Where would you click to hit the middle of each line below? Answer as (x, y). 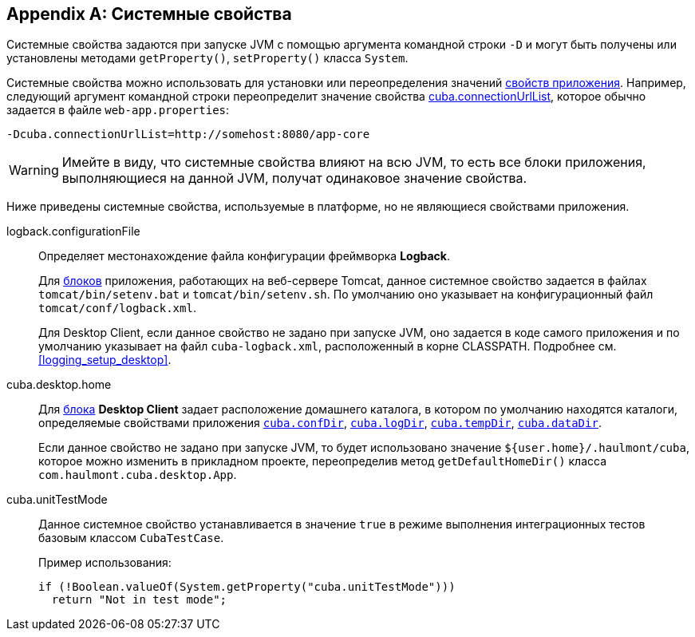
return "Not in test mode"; (139, 600)
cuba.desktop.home (59, 385)
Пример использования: (105, 563)
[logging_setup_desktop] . (105, 360)
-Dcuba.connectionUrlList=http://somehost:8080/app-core (188, 135)
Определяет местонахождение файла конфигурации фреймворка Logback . (244, 256)
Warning (34, 170)
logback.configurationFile (73, 231)
